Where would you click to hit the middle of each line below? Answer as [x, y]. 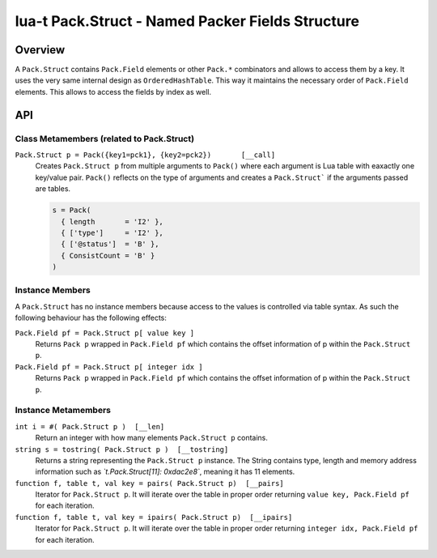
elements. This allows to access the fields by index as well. [113, 92]
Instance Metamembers [63, 411]
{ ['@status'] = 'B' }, [110, 244]
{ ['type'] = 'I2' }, [112, 232]
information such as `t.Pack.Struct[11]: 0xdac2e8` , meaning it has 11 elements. [165, 472]
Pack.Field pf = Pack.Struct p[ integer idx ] [109, 367]
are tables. [53, 189]
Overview [40, 50]
